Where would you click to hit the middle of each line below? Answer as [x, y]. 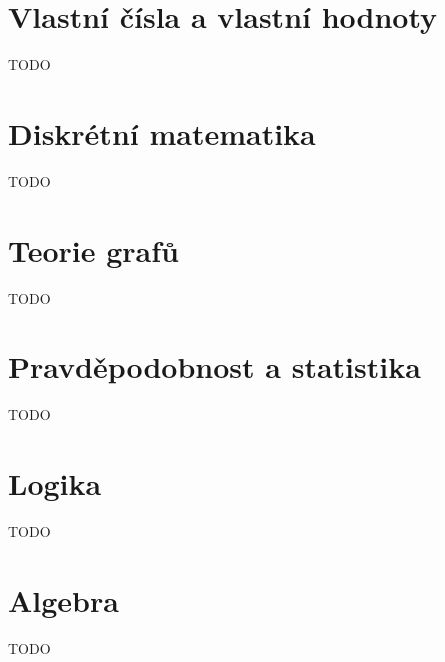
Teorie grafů [93, 249]
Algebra [63, 599]
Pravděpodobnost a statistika [214, 366]
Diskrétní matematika [162, 132]
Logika [55, 483]
